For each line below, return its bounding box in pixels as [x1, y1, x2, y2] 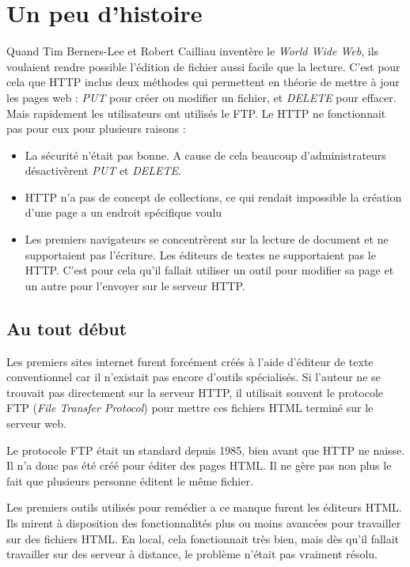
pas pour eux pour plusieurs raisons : [6, 120, 186, 137]
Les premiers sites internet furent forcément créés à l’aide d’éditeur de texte [6, 353, 374, 369]
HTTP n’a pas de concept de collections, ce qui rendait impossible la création [25, 188, 402, 205]
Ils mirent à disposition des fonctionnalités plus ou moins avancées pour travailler [6, 514, 401, 531]
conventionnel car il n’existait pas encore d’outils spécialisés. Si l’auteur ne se [6, 369, 381, 385]
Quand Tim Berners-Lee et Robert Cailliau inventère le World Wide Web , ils [6, 43, 379, 59]
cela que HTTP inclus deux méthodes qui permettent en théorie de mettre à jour [6, 74, 400, 90]
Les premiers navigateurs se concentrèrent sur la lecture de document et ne [25, 231, 389, 248]
